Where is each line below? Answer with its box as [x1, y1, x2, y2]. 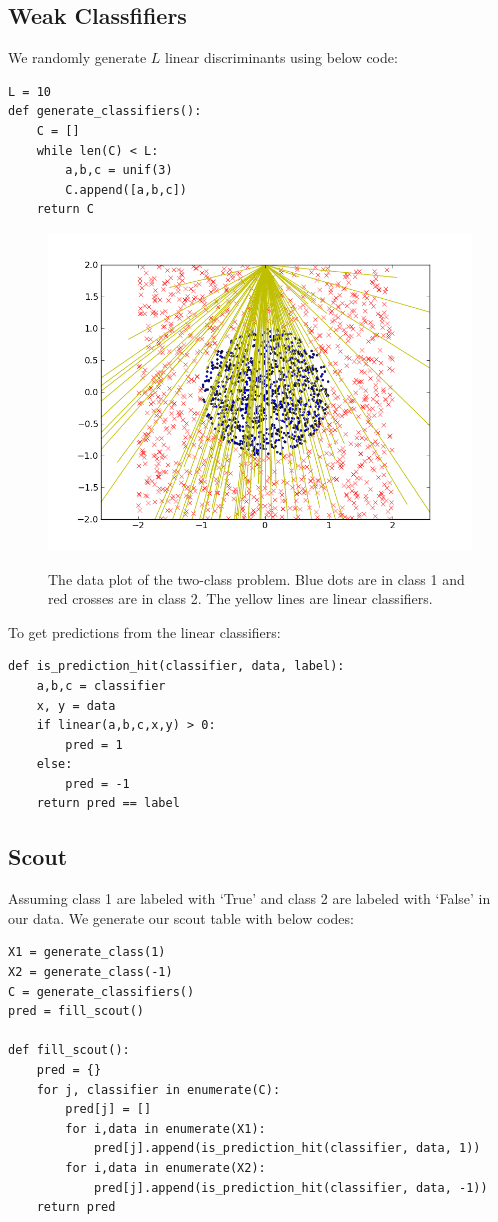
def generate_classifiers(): [8, 104, 202, 119]
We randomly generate [8, 47, 147, 68]
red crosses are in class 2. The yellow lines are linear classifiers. [48, 588, 433, 609]
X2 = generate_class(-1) [8, 965, 173, 980]
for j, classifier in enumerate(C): [36, 1082, 281, 1097]
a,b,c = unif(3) [65, 163, 173, 178]
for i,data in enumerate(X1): [65, 1121, 266, 1136]
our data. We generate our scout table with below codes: [8, 907, 354, 928]
